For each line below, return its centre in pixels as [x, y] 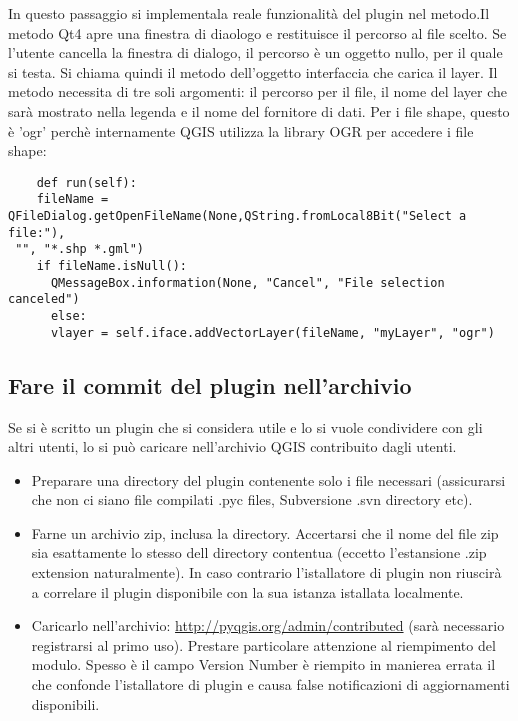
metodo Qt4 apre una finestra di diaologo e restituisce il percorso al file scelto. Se [257, 32]
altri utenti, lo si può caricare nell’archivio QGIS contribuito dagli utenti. [232, 446]
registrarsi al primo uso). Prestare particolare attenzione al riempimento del [263, 644]
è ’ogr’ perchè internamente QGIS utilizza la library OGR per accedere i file [241, 130]
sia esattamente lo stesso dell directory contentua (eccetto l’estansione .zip [259, 552]
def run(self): [86, 182]
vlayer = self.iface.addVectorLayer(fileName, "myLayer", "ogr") [272, 332]
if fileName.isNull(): [111, 266]
